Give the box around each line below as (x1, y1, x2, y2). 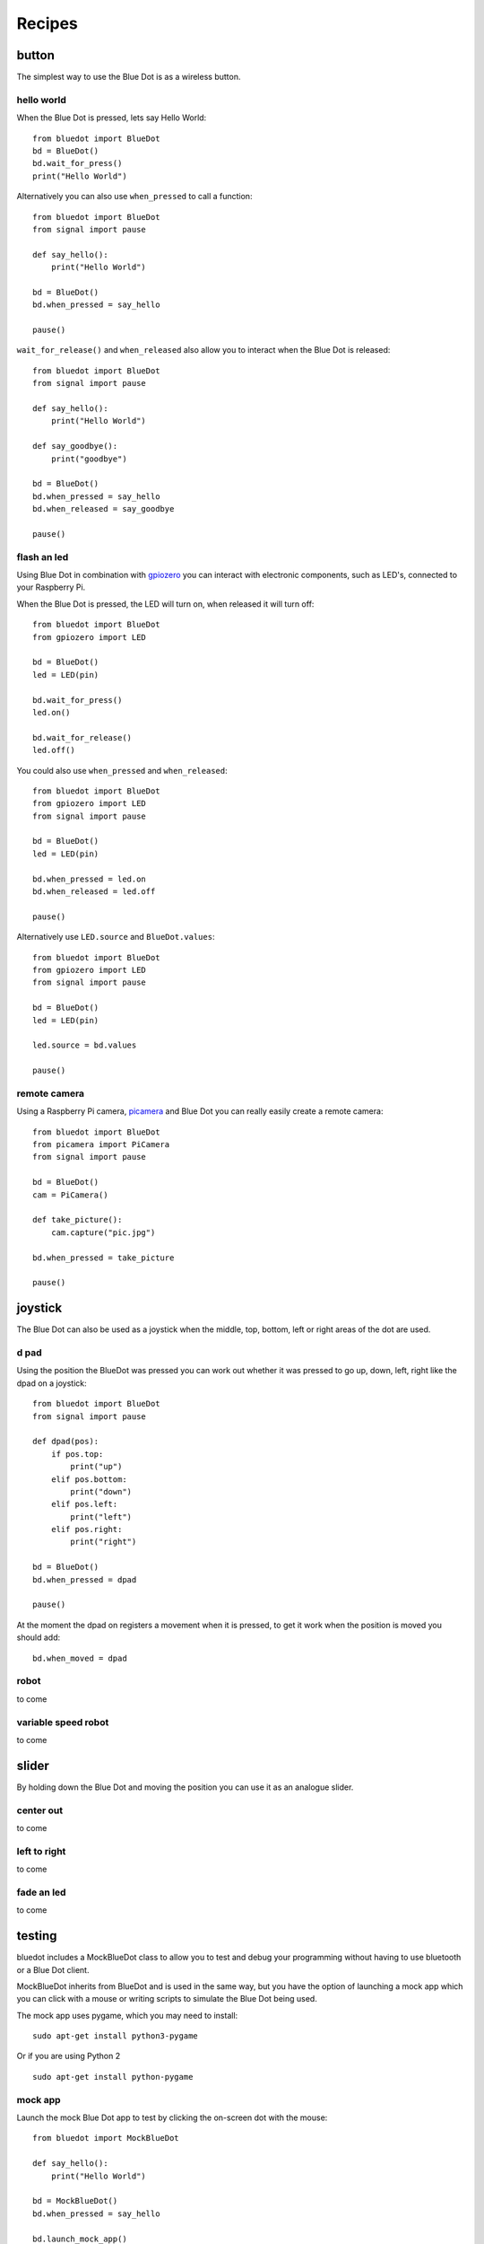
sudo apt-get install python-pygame (32, 2072, 194, 2082)
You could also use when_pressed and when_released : (16, 765, 228, 776)
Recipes (16, 13, 78, 33)
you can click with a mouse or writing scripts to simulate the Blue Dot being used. (16, 1994, 317, 2004)
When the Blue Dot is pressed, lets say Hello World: (16, 112, 207, 123)
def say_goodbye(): (32, 441, 118, 451)
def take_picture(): (32, 1214, 123, 1225)
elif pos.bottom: (50, 1474, 127, 1485)
